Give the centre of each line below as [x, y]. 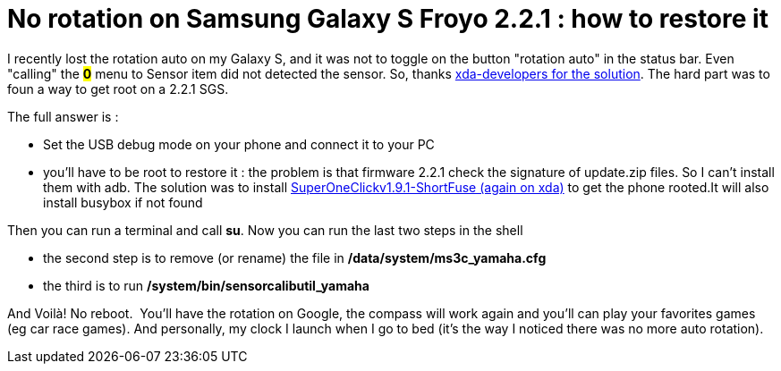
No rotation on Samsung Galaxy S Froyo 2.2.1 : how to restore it [388, 19]
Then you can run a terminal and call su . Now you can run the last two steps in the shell [265, 230]
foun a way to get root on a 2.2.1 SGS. [118, 89]
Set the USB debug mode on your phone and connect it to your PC [239, 144]
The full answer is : [63, 116]
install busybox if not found [123, 202]
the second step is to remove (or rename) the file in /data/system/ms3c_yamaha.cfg [295, 257]
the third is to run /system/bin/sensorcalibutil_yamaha [206, 285]
